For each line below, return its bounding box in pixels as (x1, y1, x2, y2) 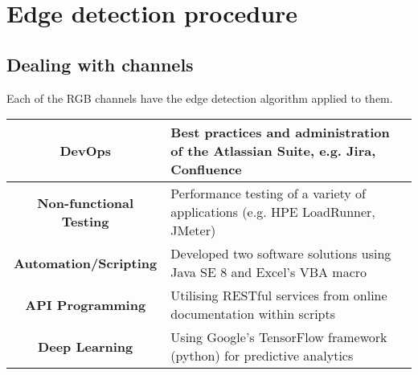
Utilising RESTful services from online (170, 286, 387, 305)
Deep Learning (38, 336, 133, 356)
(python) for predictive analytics (170, 346, 354, 365)
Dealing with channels (6, 51, 194, 76)
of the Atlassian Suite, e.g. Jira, (170, 141, 376, 161)
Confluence (170, 160, 242, 179)
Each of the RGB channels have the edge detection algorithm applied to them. (6, 89, 393, 106)
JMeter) (170, 221, 216, 240)
